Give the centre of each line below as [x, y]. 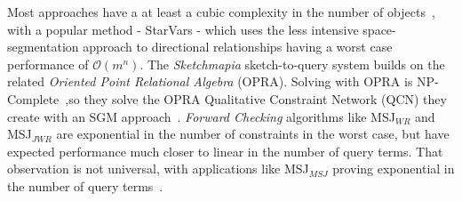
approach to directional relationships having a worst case [238, 47]
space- [379, 29]
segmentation [43, 47]
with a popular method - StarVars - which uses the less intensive [183, 29]
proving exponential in [394, 169]
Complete [33, 98]
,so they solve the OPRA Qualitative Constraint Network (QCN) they [256, 98]
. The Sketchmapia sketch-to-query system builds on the [292, 64]
